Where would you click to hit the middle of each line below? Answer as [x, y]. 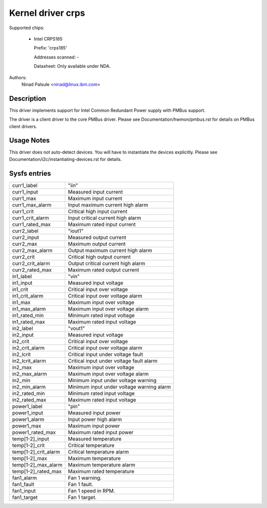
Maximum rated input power [101, 432]
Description [28, 98]
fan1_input [24, 491]
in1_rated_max [29, 322]
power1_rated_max [34, 432]
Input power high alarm [95, 419]
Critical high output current [99, 256]
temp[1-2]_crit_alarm [36, 452]
